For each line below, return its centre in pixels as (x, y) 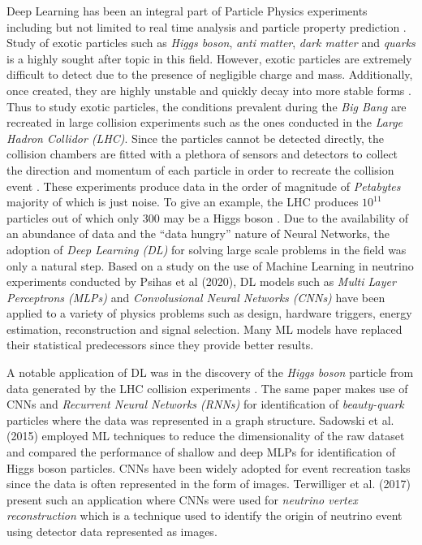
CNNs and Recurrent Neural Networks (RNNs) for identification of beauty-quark (205, 404)
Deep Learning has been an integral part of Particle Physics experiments (187, 11)
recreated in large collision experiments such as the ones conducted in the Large (205, 122)
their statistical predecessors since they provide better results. (160, 345)
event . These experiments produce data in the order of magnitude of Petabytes (204, 186)
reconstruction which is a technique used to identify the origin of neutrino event (205, 515)
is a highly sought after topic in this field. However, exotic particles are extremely (209, 58)
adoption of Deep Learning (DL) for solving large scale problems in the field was (207, 249)
